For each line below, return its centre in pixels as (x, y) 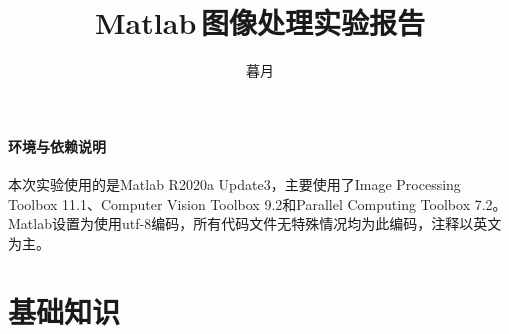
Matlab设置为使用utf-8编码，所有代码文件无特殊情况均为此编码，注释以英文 (255, 223)
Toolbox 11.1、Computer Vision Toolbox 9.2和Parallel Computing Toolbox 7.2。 (257, 203)
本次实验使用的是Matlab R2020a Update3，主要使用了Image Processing (234, 183)
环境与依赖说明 (57, 145)
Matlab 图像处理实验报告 (260, 22)
